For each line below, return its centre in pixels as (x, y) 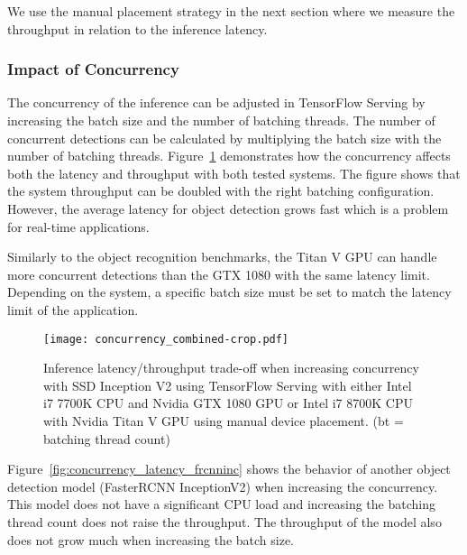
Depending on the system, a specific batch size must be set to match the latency (229, 292)
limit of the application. (73, 309)
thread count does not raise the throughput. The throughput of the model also (224, 521)
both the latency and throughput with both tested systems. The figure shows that (234, 173)
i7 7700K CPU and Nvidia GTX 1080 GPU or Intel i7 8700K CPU (228, 403)
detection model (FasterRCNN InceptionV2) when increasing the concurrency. (223, 486)
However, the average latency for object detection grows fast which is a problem (228, 208)
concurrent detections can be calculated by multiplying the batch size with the (224, 138)
